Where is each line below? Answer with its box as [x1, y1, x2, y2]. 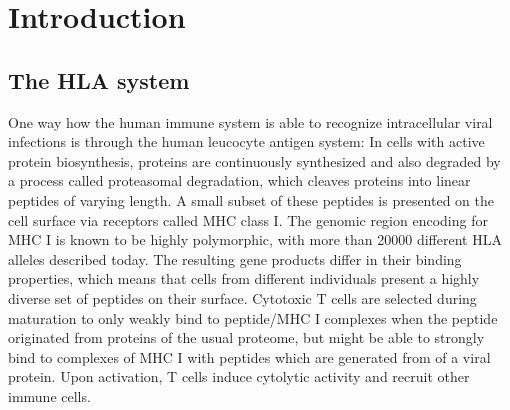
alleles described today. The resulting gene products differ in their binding [8, 248, 462, 269]
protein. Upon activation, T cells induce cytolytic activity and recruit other [8, 366, 470, 387]
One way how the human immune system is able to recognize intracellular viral [8, 111, 493, 132]
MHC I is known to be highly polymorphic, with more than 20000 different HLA [8, 229, 502, 250]
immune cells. [8, 385, 91, 406]
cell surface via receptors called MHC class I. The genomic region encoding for [8, 209, 488, 230]
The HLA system [8, 64, 190, 95]
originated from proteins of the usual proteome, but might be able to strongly [8, 327, 485, 348]
